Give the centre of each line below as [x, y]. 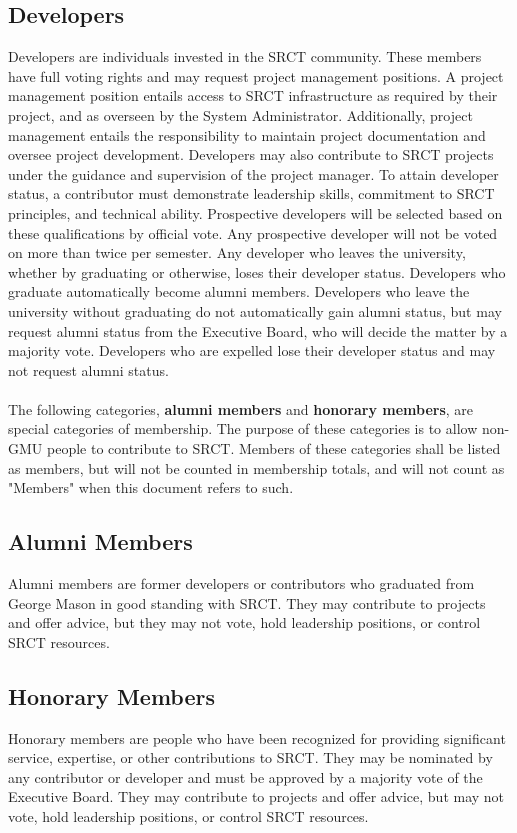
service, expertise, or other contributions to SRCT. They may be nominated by [250, 757]
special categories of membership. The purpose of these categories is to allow [243, 428]
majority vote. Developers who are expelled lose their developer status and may [252, 350]
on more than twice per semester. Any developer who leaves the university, [237, 252]
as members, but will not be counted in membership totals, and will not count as [256, 467]
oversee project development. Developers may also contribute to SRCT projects [251, 154]
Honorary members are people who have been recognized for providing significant [257, 737]
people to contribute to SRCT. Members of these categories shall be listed [273, 448]
